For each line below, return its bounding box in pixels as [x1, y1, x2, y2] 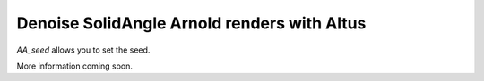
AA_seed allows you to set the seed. [16, 45, 151, 55]
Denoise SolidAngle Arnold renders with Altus [16, 13, 367, 33]
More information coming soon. [16, 61, 134, 71]
